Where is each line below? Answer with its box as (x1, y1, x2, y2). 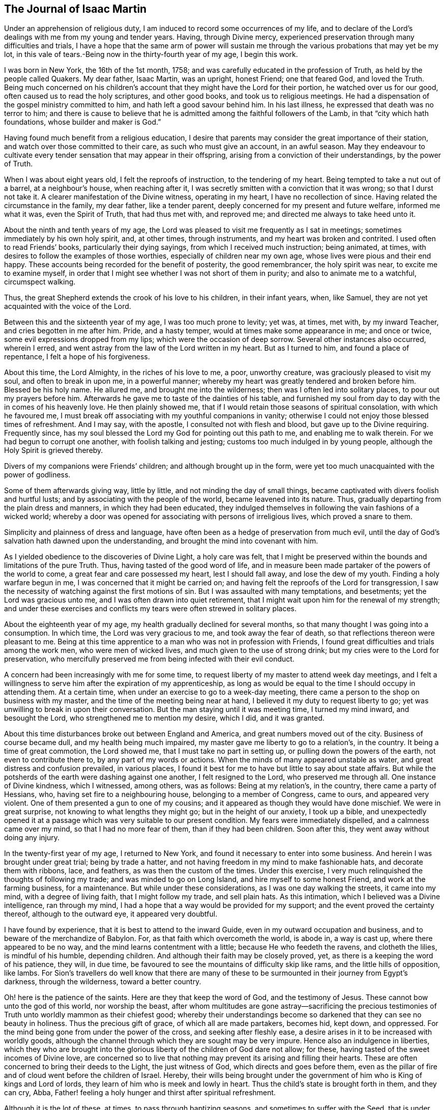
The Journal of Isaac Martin (4, 3, 147, 15)
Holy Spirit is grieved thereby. (4, 446, 103, 455)
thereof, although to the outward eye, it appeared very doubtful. (4, 909, 218, 919)
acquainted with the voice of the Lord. (4, 302, 131, 311)
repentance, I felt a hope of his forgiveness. (4, 352, 150, 361)
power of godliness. (4, 470, 71, 479)
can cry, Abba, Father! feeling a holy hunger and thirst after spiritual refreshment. (4, 1088, 276, 1097)
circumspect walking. (4, 277, 76, 287)
